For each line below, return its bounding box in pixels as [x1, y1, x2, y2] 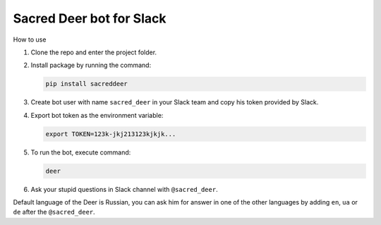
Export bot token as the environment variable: [30, 111, 164, 119]
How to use [13, 35, 47, 44]
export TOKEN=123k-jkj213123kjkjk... [45, 130, 176, 138]
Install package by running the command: [30, 61, 152, 70]
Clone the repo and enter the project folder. [30, 48, 157, 56]
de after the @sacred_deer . [13, 208, 95, 217]
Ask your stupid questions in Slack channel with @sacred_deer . [30, 185, 218, 193]
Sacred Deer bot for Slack [13, 11, 167, 26]
